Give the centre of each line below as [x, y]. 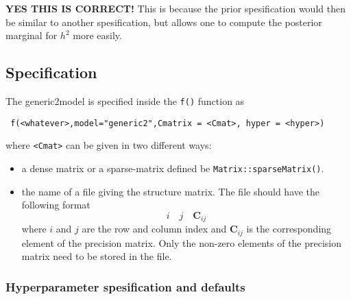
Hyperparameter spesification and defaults [125, 286]
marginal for [32, 35]
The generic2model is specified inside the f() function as [125, 100]
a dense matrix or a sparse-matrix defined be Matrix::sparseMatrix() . [173, 168]
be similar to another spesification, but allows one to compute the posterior [164, 22]
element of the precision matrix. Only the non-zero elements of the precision [182, 242]
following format [56, 205]
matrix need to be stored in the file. [97, 256]
